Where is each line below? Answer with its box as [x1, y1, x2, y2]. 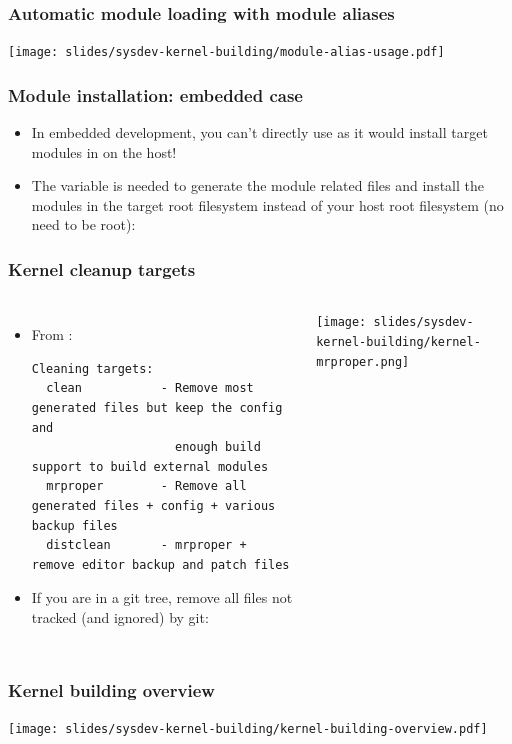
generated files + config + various [31, 499, 276, 514]
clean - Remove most [46, 381, 254, 396]
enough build [174, 440, 261, 455]
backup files [31, 518, 118, 533]
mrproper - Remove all [46, 479, 247, 494]
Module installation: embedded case [8, 82, 303, 107]
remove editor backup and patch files [31, 557, 290, 572]
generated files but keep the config [31, 401, 283, 416]
